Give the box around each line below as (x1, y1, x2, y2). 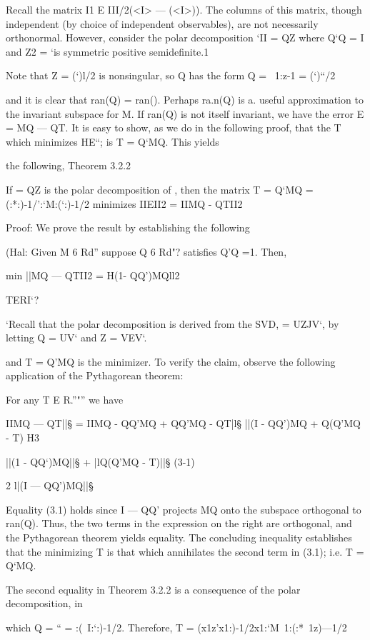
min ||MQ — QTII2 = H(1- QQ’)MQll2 (6, 268, 180, 283)
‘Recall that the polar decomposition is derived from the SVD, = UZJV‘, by (6, 316, 339, 331)
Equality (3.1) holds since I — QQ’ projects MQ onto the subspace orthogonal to (6, 501, 361, 516)
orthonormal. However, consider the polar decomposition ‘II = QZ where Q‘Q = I (6, 30, 364, 45)
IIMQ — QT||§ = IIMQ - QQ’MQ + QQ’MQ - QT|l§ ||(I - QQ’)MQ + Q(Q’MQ (6, 416, 361, 431)
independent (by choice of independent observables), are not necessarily (6, 16, 319, 31)
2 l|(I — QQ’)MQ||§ (6, 478, 94, 493)
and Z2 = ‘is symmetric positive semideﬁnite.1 (6, 44, 209, 59)
